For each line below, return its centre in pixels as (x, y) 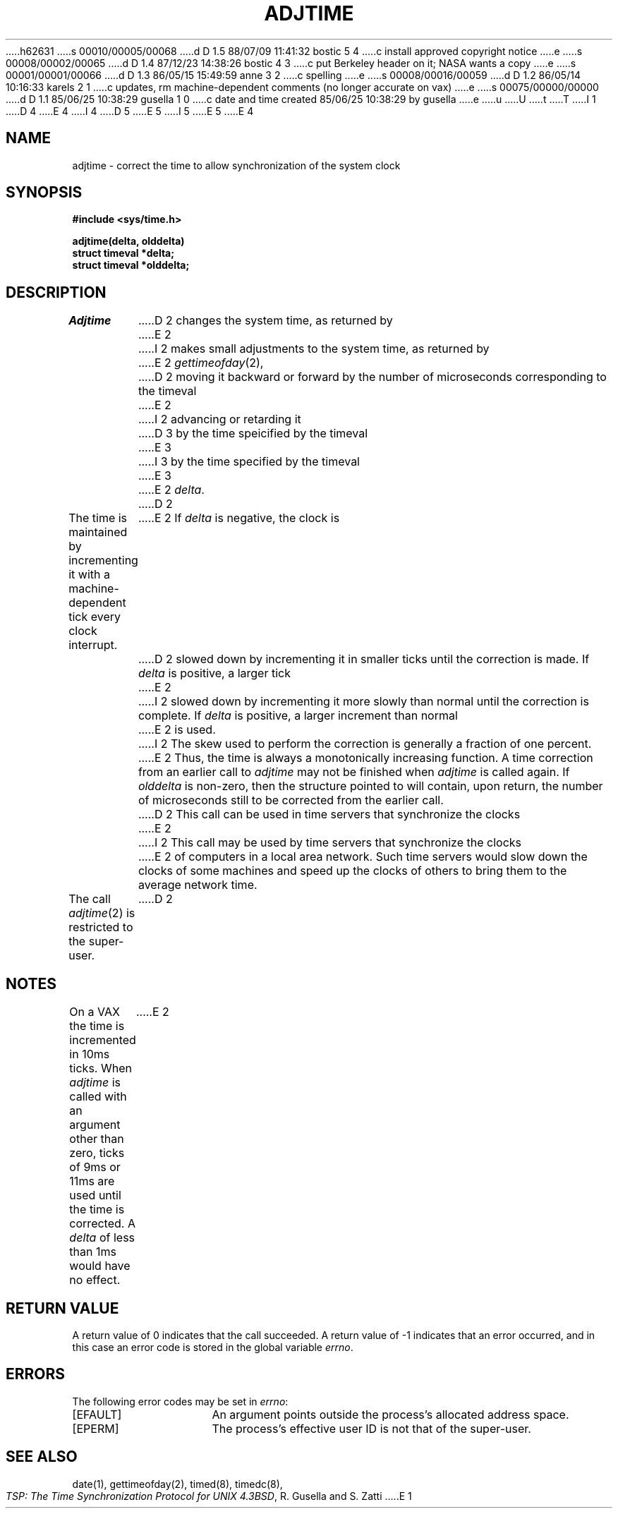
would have (100, 1266)
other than (97, 1139)
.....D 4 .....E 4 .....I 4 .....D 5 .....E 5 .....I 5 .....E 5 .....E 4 (130, 111)
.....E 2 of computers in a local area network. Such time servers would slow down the (363, 857)
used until (95, 1195)
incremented (103, 1040)
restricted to (101, 927)
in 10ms (90, 1054)
